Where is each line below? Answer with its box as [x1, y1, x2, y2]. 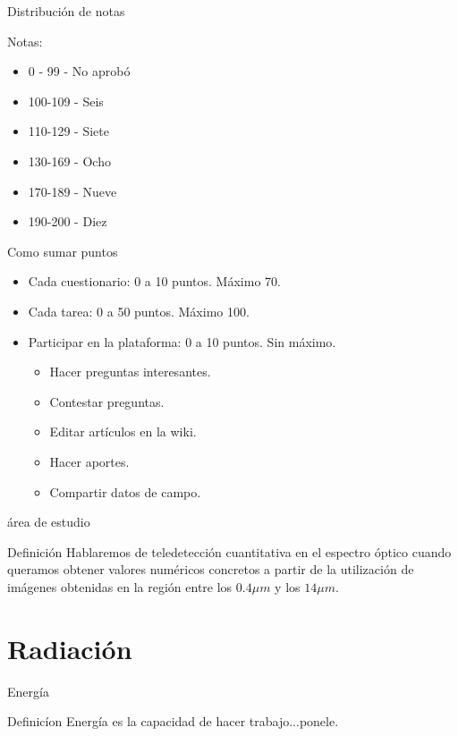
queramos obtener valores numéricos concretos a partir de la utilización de [7, 560, 414, 579]
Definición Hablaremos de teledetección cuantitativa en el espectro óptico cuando [7, 542, 452, 561]
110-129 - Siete [28, 122, 109, 140]
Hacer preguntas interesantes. [49, 362, 211, 381]
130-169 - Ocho [28, 151, 111, 170]
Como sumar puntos [7, 241, 118, 260]
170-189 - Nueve [28, 182, 117, 200]
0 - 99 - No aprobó [28, 62, 131, 80]
